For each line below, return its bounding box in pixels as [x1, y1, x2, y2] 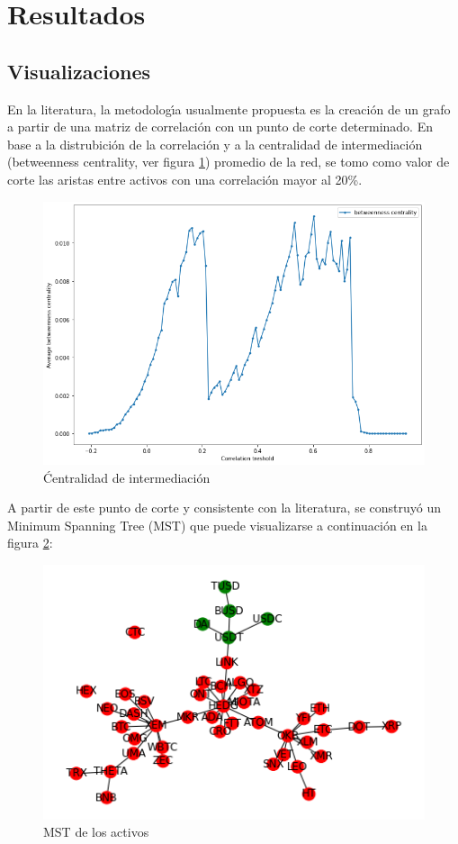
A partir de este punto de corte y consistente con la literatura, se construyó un [7, 498, 442, 517]
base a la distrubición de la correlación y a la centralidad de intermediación [7, 134, 423, 153]
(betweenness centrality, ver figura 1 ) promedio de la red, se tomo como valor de [7, 152, 450, 171]
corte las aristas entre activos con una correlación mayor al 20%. [7, 169, 363, 188]
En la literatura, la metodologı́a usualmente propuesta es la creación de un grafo [7, 99, 451, 118]
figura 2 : [7, 533, 53, 552]
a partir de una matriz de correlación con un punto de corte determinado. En [7, 117, 433, 136]
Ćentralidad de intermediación [43, 467, 211, 486]
